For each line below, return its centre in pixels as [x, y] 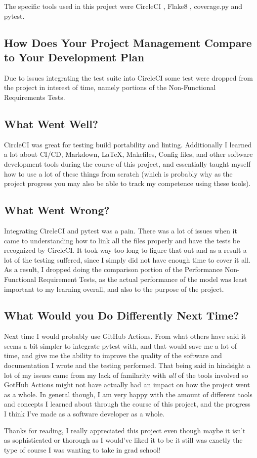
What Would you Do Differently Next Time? [122, 315]
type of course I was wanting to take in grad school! [82, 449]
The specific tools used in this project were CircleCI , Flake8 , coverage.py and [123, 6]
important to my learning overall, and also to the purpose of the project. [114, 289]
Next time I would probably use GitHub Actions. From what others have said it [125, 336]
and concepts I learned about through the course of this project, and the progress [127, 404]
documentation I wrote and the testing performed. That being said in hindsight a [127, 365]
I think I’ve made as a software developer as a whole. [84, 414]
